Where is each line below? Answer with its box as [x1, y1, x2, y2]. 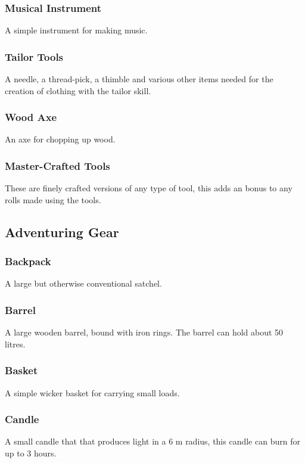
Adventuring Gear [5, 222, 119, 241]
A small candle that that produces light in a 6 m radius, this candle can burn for [5, 435, 300, 448]
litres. [5, 337, 26, 350]
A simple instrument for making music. [5, 24, 148, 36]
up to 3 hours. [5, 447, 57, 459]
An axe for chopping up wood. [5, 133, 116, 145]
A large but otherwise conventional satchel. [5, 277, 162, 290]
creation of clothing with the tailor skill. [5, 84, 151, 97]
